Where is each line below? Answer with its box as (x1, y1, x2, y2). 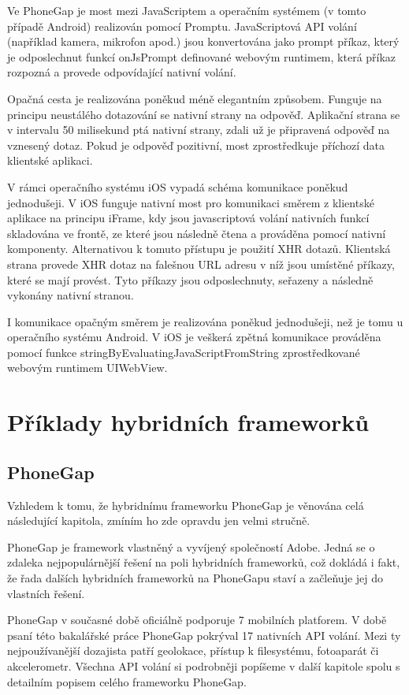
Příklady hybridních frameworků (7, 406, 370, 438)
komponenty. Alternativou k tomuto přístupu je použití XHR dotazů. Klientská (7, 240, 391, 257)
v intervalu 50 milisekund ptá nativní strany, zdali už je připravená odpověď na (7, 121, 390, 138)
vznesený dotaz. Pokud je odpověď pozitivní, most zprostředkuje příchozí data (7, 136, 385, 153)
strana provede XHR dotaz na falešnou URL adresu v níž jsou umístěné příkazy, (7, 255, 395, 272)
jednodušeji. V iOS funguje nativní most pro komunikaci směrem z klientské (7, 194, 374, 210)
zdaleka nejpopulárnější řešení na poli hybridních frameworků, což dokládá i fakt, (7, 554, 400, 570)
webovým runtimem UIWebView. (7, 359, 168, 376)
